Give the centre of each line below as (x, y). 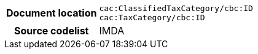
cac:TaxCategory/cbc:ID (152, 17)
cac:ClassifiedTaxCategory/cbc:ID (176, 8)
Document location (52, 13)
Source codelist (52, 31)
